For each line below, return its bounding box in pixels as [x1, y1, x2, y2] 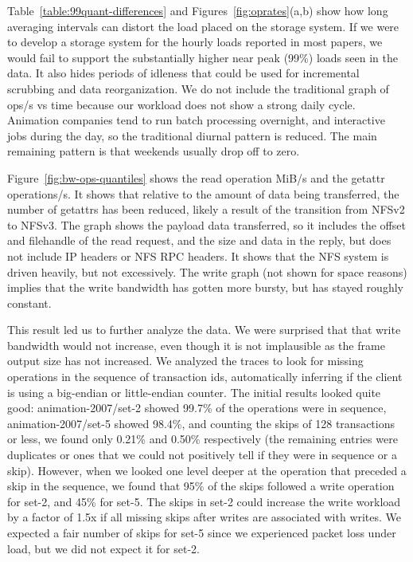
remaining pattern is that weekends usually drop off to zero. [7, 143, 300, 159]
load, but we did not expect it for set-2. [7, 540, 201, 556]
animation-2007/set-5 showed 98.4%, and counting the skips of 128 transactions [7, 415, 395, 431]
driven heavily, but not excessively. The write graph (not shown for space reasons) [7, 263, 407, 280]
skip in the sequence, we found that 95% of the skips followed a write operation [7, 478, 395, 494]
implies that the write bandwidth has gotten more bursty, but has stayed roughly [7, 279, 403, 296]
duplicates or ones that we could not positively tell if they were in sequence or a [7, 446, 397, 463]
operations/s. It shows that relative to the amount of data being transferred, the [7, 185, 399, 202]
